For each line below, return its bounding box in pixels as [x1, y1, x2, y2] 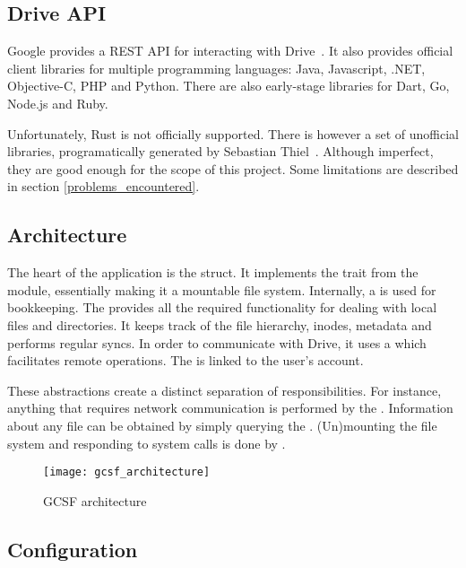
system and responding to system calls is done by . [7, 433, 286, 452]
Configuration [7, 535, 138, 563]
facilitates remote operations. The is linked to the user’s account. [7, 351, 364, 370]
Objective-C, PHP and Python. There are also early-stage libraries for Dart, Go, [7, 76, 450, 95]
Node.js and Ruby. [7, 93, 108, 112]
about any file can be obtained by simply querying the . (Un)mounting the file [7, 415, 437, 434]
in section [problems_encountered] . [7, 177, 200, 196]
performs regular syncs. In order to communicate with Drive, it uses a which [7, 333, 427, 352]
